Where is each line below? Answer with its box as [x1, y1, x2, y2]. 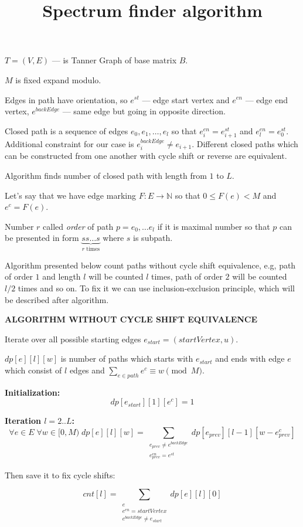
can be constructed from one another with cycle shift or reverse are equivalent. [5, 149, 287, 162]
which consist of [5, 363, 62, 376]
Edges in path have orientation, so [5, 93, 128, 106]
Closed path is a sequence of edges [5, 124, 128, 137]
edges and [69, 363, 105, 376]
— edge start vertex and [142, 93, 230, 106]
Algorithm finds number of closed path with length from [5, 169, 207, 181]
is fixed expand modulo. [15, 73, 101, 86]
